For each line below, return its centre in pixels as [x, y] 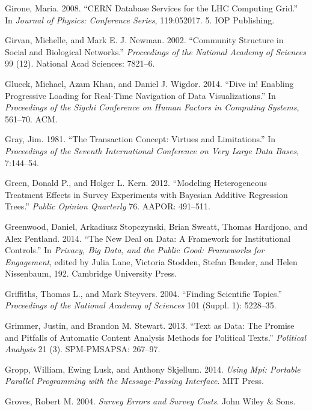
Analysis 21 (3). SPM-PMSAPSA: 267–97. [83, 349]
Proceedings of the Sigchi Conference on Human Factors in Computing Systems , [152, 107]
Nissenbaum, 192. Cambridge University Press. [91, 273]
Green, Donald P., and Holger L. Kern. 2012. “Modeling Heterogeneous [136, 183]
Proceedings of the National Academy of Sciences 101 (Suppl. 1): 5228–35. [141, 305]
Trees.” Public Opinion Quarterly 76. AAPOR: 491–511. [108, 206]
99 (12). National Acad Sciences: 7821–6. [80, 63]
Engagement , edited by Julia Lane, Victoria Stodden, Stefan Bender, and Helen [151, 261]
